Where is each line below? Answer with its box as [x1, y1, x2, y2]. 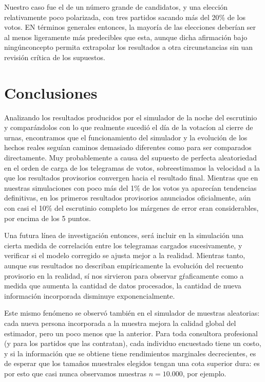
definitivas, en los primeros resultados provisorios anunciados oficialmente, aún [4, 192, 251, 203]
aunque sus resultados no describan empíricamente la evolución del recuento [4, 260, 243, 270]
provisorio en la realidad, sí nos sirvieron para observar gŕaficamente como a [4, 270, 244, 281]
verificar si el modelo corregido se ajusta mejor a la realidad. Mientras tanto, [4, 250, 245, 261]
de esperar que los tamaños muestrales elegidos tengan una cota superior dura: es [4, 358, 260, 369]
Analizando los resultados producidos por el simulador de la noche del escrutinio [4, 112, 257, 122]
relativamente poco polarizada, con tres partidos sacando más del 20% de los [4, 11, 245, 22]
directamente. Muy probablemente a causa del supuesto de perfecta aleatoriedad [4, 152, 257, 163]
